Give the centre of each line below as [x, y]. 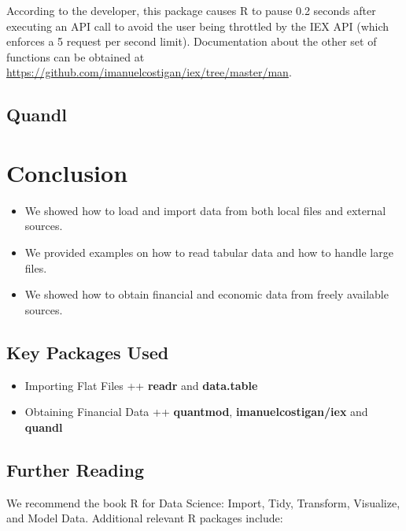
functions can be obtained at [76, 56]
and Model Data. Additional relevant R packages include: [145, 518]
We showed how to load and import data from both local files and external [205, 210]
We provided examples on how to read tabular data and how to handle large [209, 253]
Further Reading [75, 469]
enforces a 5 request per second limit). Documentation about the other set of [192, 41]
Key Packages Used [88, 352]
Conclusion [67, 172]
